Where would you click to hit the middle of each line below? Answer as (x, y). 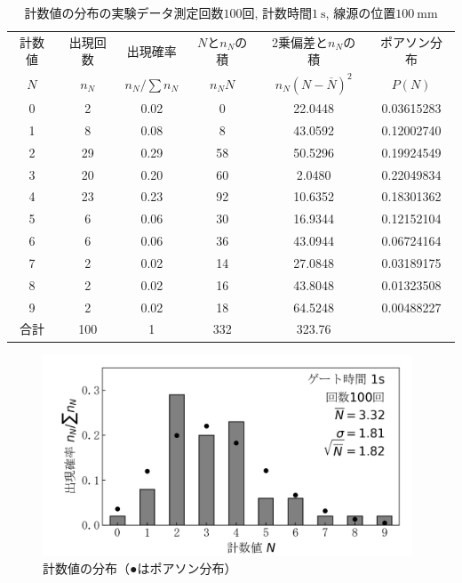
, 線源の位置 (361, 12)
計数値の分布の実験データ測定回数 (124, 12)
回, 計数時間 (277, 12)
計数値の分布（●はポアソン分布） (140, 567)
